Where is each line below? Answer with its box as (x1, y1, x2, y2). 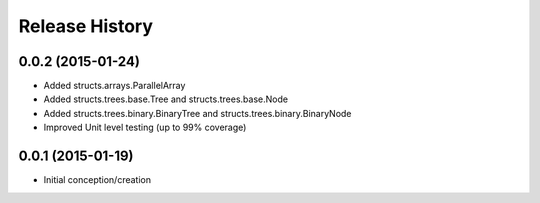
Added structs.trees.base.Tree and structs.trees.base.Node (43, 93, 289, 105)
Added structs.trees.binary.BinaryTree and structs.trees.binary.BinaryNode (43, 107, 352, 119)
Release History (18, 15, 154, 37)
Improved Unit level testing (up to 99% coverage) (43, 121, 247, 134)
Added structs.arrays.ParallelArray (43, 80, 186, 92)
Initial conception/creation (43, 174, 152, 186)
